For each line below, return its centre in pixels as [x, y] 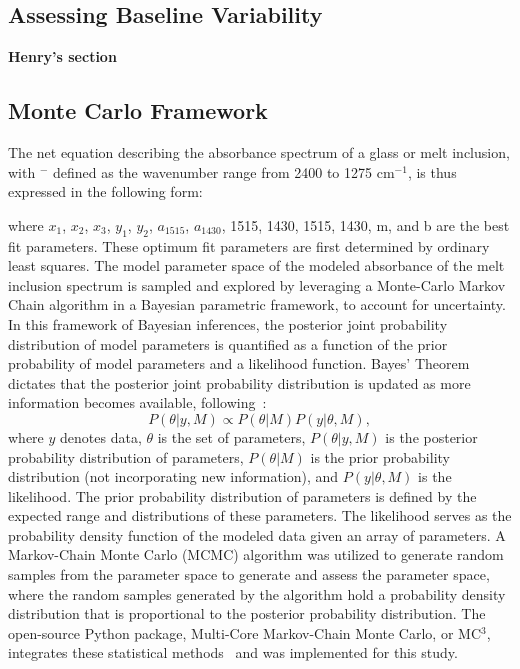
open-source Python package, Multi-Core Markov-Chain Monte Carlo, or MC [244, 632]
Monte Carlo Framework [138, 110]
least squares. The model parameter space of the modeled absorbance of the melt [256, 265]
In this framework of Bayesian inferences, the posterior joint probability [228, 323]
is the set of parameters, [231, 436]
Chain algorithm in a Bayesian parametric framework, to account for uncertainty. [257, 304]
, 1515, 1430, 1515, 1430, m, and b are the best [365, 224]
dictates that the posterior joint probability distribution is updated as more [239, 382]
